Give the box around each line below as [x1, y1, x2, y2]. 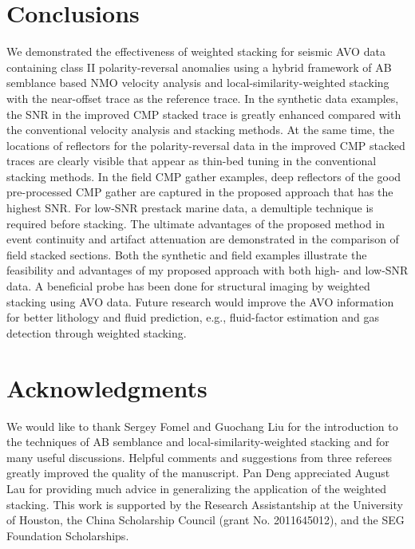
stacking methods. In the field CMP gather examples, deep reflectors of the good [6, 168, 401, 184]
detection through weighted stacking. [6, 324, 187, 341]
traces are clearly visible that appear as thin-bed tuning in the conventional [6, 152, 377, 169]
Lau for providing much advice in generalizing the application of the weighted [6, 480, 386, 496]
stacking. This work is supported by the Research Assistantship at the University [6, 496, 403, 512]
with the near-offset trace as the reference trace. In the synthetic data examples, [6, 89, 399, 106]
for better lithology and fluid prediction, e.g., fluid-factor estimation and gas [6, 309, 380, 326]
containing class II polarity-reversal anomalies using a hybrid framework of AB [6, 58, 392, 75]
